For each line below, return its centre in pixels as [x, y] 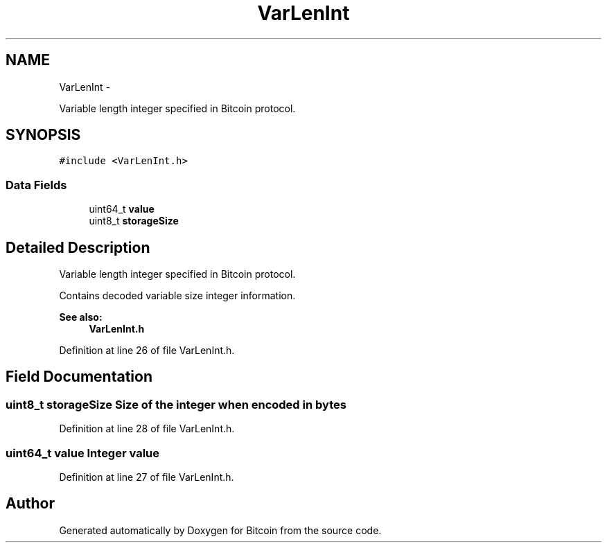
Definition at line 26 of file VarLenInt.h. [147, 351]
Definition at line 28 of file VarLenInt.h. [147, 429]
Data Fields [36, 185]
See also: [81, 317]
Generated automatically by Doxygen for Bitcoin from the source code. [220, 530]
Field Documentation [79, 377]
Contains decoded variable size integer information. [177, 296]
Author [30, 504]
